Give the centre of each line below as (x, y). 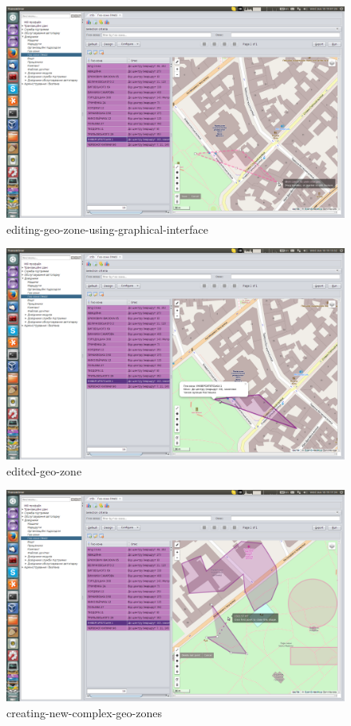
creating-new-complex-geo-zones (84, 712)
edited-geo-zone (44, 470)
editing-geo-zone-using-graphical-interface (107, 229)
